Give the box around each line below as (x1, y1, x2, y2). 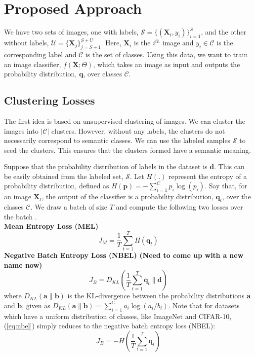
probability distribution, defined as (4, 180, 109, 191)
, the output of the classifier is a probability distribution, (42, 191, 214, 202)
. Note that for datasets (168, 300, 240, 310)
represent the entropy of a (169, 171, 247, 181)
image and (162, 37, 194, 48)
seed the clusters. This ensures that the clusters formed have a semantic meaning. (4, 144, 251, 155)
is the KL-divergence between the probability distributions (67, 290, 245, 301)
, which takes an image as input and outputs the (93, 59, 240, 69)
